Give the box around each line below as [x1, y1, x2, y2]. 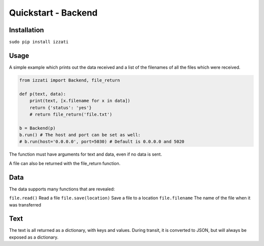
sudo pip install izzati [9, 39, 68, 45]
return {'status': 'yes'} [29, 105, 92, 110]
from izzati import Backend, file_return [19, 77, 120, 83]
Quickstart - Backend [9, 7, 98, 18]
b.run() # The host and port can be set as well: [19, 132, 141, 138]
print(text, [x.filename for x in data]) [29, 98, 131, 103]
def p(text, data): [19, 91, 66, 97]
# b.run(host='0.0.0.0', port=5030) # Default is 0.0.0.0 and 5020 [19, 139, 185, 144]
